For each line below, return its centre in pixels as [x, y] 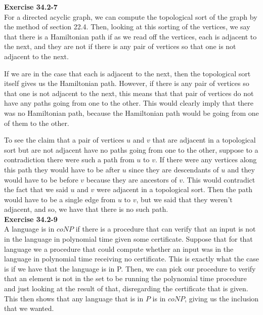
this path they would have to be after [62, 169]
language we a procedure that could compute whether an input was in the [119, 249]
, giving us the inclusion [222, 298]
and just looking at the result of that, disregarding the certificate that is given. [126, 288]
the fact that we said [36, 189]
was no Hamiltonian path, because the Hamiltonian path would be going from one [131, 112]
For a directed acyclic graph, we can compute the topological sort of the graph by [131, 16]
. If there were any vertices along [206, 160]
